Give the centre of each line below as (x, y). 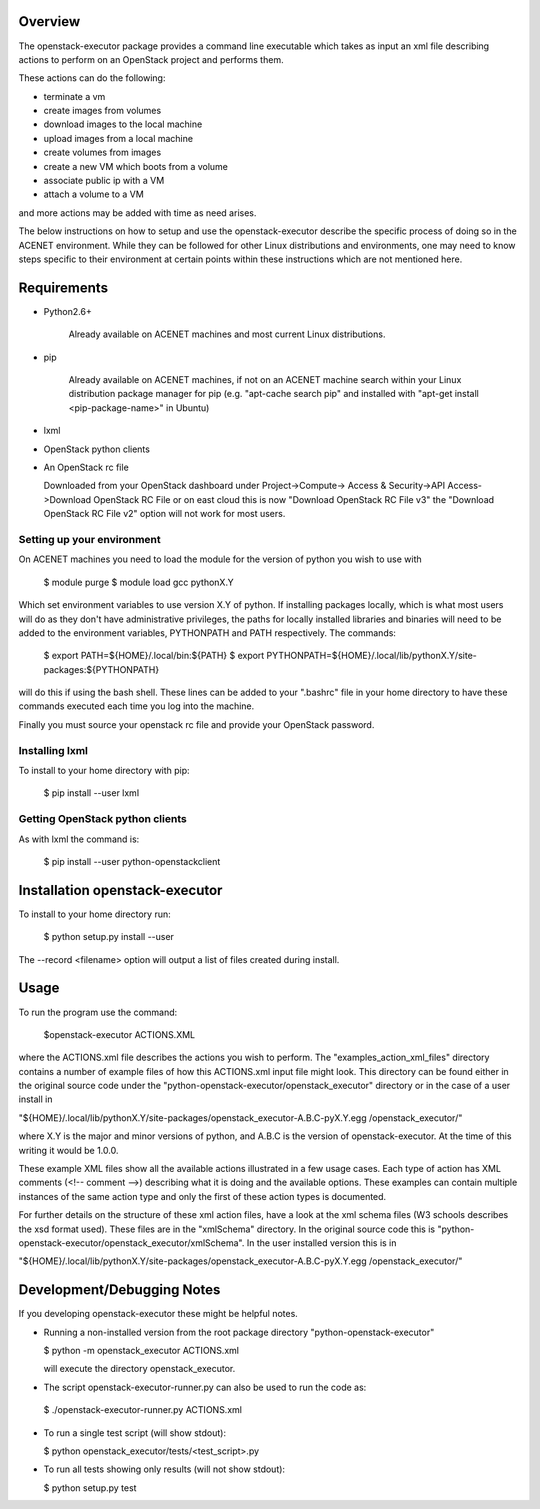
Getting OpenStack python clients (102, 819)
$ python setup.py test (90, 1487)
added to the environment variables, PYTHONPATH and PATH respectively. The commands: (207, 632)
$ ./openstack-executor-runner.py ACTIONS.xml (142, 1410)
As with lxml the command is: (79, 839)
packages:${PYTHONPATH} (101, 669)
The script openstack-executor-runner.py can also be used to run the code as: (205, 1387)
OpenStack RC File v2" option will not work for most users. (164, 514)
